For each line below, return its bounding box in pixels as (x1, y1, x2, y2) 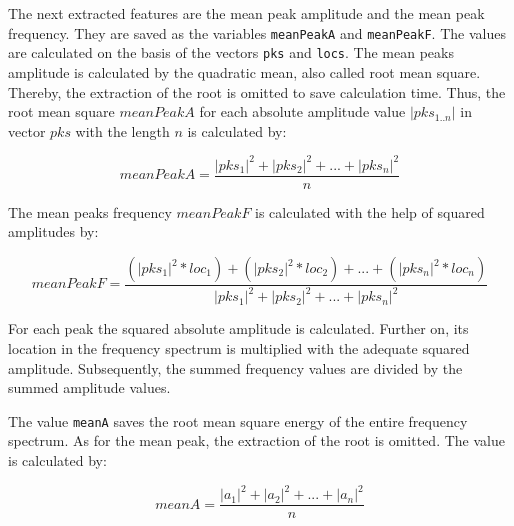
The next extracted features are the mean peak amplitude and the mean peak (8, 3, 485, 23)
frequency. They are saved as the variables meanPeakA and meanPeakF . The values (8, 22, 506, 43)
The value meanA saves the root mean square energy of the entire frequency (8, 410, 468, 431)
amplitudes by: (8, 221, 99, 242)
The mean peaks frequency (8, 201, 172, 222)
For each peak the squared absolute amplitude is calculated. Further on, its (8, 318, 469, 339)
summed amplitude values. (8, 377, 171, 398)
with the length (75, 120, 170, 141)
